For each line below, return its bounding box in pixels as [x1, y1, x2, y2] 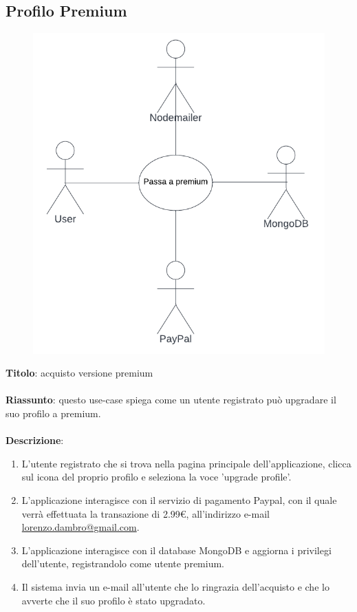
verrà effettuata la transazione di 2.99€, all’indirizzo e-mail [21, 506, 270, 520]
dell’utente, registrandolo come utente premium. [21, 556, 224, 571]
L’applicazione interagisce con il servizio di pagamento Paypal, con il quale [21, 493, 337, 507]
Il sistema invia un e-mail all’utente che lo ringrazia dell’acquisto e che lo [21, 579, 329, 593]
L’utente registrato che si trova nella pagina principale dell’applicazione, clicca [21, 456, 351, 470]
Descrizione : [6, 433, 64, 447]
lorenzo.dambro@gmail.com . [21, 520, 140, 534]
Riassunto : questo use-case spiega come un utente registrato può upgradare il [6, 392, 336, 407]
